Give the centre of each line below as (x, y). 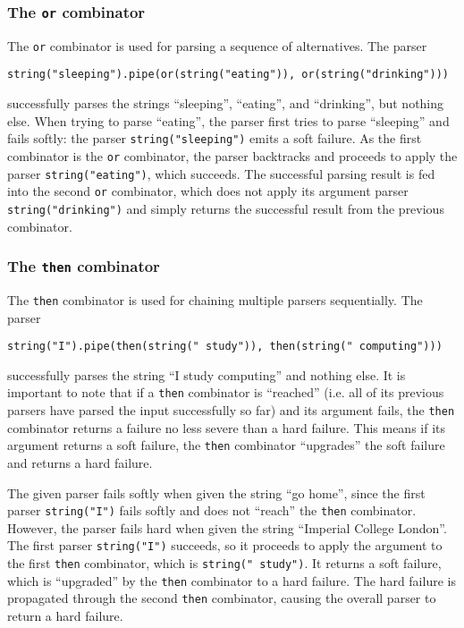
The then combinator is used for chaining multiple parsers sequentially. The (215, 299)
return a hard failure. (65, 616)
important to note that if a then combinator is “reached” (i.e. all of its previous (226, 392)
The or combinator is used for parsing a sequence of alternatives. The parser (217, 45)
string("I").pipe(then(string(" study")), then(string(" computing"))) (225, 347)
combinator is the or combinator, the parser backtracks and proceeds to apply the (232, 155)
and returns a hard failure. (80, 463)
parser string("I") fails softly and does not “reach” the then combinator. (212, 510)
